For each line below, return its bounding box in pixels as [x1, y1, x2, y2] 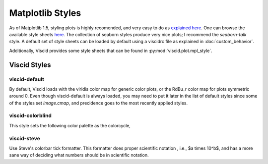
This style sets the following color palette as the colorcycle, [9, 122, 131, 128]
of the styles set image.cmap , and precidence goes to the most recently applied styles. [9, 100, 188, 106]
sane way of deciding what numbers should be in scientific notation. [9, 152, 149, 158]
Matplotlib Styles [9, 7, 81, 18]
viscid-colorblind [9, 112, 52, 119]
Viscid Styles [9, 60, 51, 69]
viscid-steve [9, 135, 41, 142]
